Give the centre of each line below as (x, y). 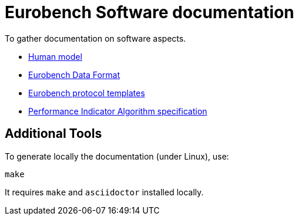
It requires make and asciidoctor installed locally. (104, 192)
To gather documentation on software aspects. (96, 38)
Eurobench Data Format (74, 75)
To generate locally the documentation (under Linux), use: (117, 156)
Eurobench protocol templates (87, 93)
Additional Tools (53, 134)
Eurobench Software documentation (150, 12)
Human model (55, 56)
